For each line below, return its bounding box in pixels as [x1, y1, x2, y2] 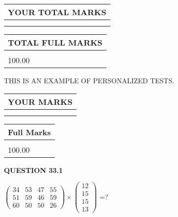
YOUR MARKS [8, 96, 73, 107]
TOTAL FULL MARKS [8, 37, 102, 48]
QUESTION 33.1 [4, 165, 63, 175]
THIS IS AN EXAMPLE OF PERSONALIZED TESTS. [4, 75, 175, 85]
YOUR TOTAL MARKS [8, 6, 106, 18]
